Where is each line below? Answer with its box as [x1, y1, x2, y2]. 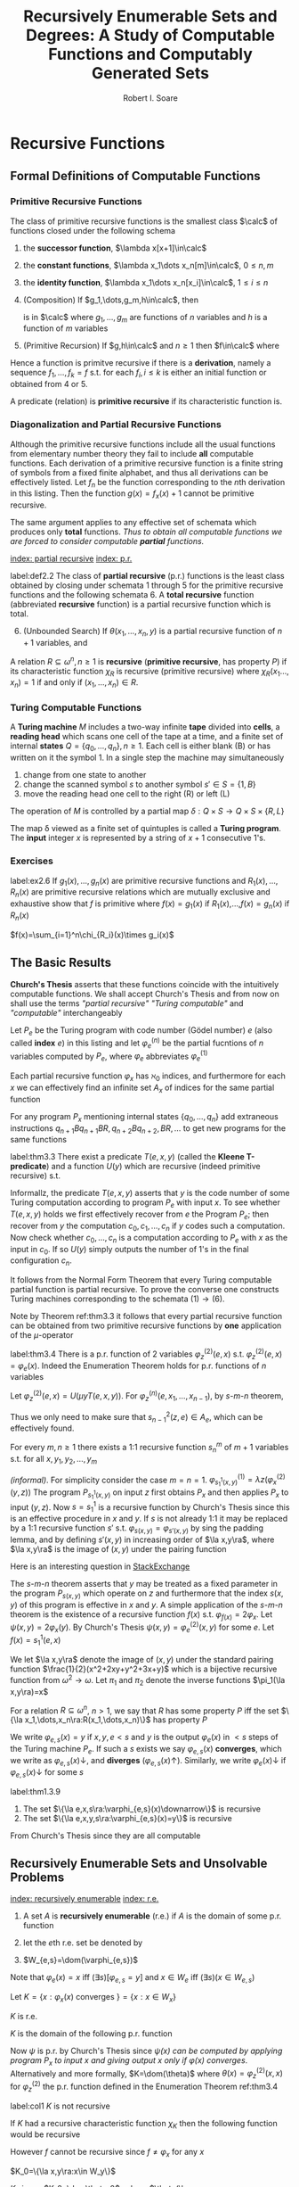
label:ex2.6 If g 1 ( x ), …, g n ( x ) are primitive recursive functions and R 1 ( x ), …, [10, 875, 279, 888]
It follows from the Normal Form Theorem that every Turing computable [10, 1275, 272, 1285]
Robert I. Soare [122, 92, 179, 103]
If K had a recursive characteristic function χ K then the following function [10, 2117, 279, 2131]
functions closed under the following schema [10, 225, 176, 235]
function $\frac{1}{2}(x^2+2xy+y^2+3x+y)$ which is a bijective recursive [10, 1663, 278, 1674]
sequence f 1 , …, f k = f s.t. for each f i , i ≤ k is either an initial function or [10, 367, 267, 380]
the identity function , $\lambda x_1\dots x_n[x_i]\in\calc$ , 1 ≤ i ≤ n [22, 276, 269, 287]
